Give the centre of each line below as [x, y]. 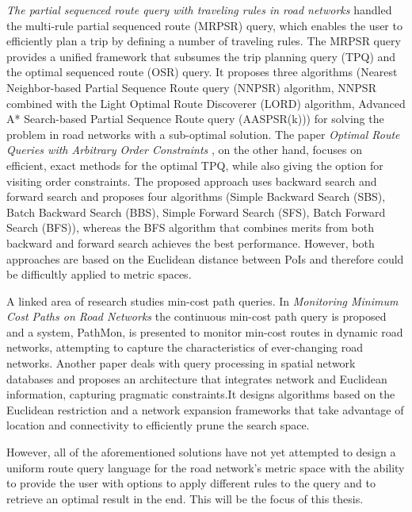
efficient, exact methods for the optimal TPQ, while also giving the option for [195, 165]
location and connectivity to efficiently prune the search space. [158, 425]
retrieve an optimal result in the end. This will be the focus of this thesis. [185, 498]
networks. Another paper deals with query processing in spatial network [181, 363]
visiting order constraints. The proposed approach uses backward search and [192, 181]
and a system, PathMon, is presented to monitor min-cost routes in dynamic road [205, 331]
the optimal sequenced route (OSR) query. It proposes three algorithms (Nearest [202, 72]
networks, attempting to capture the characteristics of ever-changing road [185, 347]
